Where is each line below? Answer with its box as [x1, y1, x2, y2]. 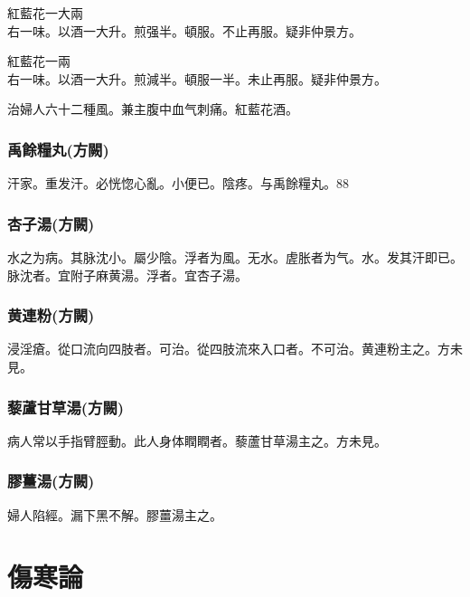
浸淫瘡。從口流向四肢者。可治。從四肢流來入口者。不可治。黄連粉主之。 [7, 339, 437, 358]
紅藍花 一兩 [7, 52, 70, 71]
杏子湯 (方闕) [7, 212, 95, 234]
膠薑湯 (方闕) [7, 469, 95, 492]
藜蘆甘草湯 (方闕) [7, 395, 125, 418]
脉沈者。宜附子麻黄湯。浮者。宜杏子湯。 [7, 265, 248, 284]
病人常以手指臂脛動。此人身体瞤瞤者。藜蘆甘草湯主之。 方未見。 [7, 431, 387, 450]
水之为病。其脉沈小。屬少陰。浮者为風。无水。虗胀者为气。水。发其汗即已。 [7, 248, 463, 266]
